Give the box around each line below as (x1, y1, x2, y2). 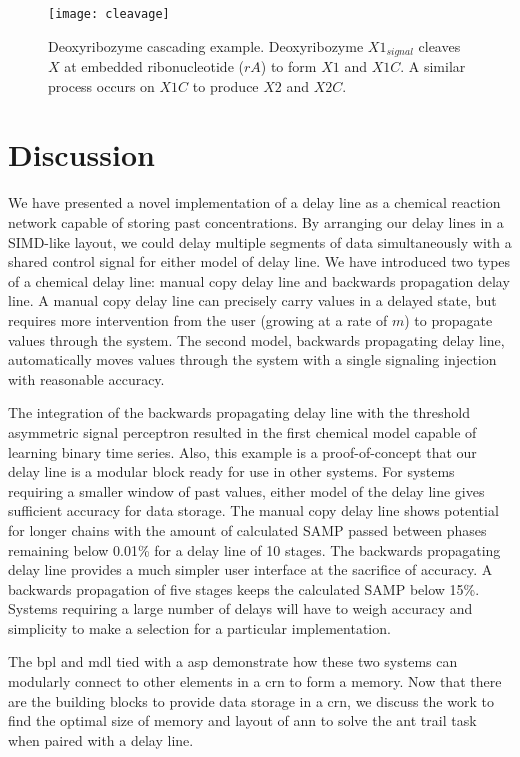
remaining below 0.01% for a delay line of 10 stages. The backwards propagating (8, 539, 501, 560)
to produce (192, 75, 259, 96)
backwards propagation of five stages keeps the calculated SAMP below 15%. (8, 578, 480, 599)
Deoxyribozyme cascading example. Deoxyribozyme (48, 35, 364, 56)
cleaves (418, 35, 461, 56)
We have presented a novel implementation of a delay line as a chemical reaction (8, 192, 501, 213)
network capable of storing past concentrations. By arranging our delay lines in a (8, 212, 504, 233)
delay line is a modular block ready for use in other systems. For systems (8, 461, 455, 482)
